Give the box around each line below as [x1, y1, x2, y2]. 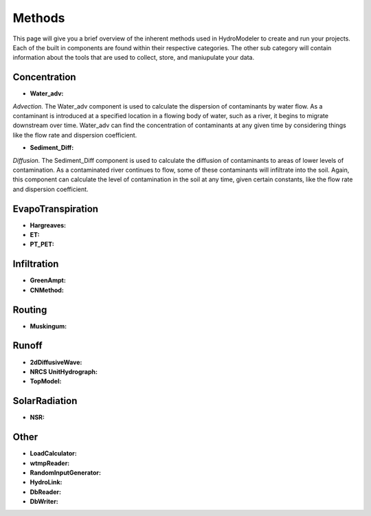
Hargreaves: [30, 221, 67, 229]
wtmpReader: [30, 459, 70, 467]
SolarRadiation [12, 395, 78, 407]
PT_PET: [30, 240, 54, 249]
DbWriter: [30, 497, 58, 506]
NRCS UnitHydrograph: [30, 368, 98, 376]
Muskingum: [30, 322, 67, 330]
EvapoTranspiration [12, 203, 99, 214]
